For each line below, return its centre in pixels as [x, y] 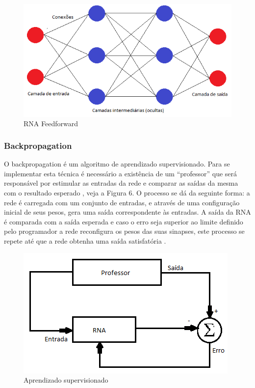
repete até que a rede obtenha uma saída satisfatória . [85, 240]
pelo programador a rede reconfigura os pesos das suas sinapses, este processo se [124, 231]
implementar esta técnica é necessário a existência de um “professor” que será [121, 173]
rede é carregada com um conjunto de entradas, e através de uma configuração [122, 202]
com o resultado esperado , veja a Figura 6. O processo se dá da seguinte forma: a [127, 192]
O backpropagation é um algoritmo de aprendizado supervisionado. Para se [117, 164]
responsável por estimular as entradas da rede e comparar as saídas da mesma [121, 183]
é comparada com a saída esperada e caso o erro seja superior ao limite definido [124, 221]
